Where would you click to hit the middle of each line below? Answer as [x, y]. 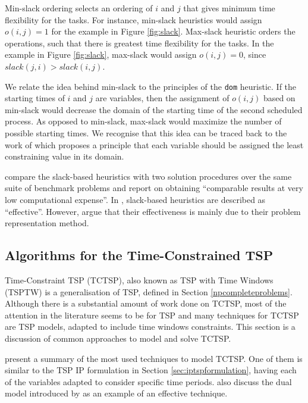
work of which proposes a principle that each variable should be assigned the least [154, 144]
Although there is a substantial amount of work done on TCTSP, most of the [146, 303]
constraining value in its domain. [65, 156]
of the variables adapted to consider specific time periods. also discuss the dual [148, 381]
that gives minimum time [229, 8]
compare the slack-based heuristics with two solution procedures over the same [148, 176]
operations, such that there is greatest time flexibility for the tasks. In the [139, 43]
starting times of [35, 98]
